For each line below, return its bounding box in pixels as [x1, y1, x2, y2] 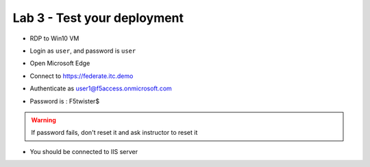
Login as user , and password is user [29, 47, 136, 55]
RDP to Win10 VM [29, 34, 79, 42]
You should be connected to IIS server [29, 147, 138, 155]
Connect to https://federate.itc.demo [29, 72, 134, 80]
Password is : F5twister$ [29, 97, 99, 105]
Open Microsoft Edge [29, 59, 90, 68]
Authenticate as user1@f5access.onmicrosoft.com [29, 84, 173, 92]
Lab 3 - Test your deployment [12, 10, 184, 25]
